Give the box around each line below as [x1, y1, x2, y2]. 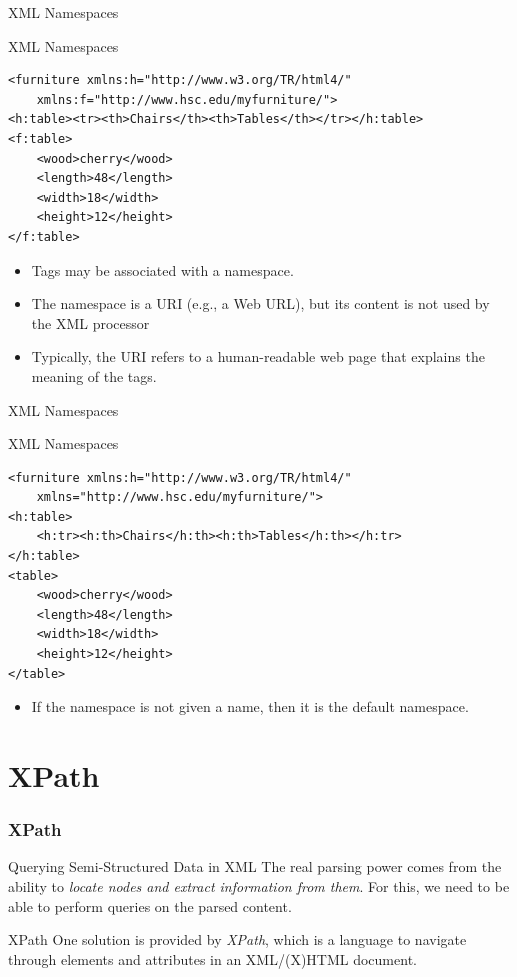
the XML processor [31, 312, 150, 333]
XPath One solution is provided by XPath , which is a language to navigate [8, 929, 467, 950]
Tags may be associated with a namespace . [31, 259, 294, 280]
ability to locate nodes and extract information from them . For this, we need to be [8, 876, 510, 896]
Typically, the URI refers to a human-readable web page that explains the [31, 346, 485, 367]
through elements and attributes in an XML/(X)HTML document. [8, 948, 417, 969]
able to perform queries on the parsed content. [8, 895, 292, 916]
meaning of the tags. [31, 365, 157, 386]
